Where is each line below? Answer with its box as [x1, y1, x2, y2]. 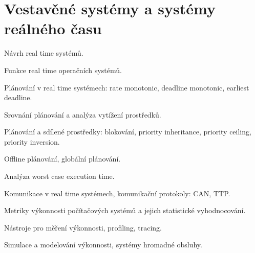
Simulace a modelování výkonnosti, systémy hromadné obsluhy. [4, 239, 202, 250]
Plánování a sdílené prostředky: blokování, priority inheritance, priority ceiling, [4, 126, 251, 137]
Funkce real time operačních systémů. [4, 64, 122, 75]
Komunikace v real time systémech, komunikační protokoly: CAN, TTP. [4, 188, 230, 198]
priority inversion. [4, 136, 60, 147]
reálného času [4, 18, 102, 39]
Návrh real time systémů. [4, 48, 83, 58]
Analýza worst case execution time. [4, 171, 115, 181]
